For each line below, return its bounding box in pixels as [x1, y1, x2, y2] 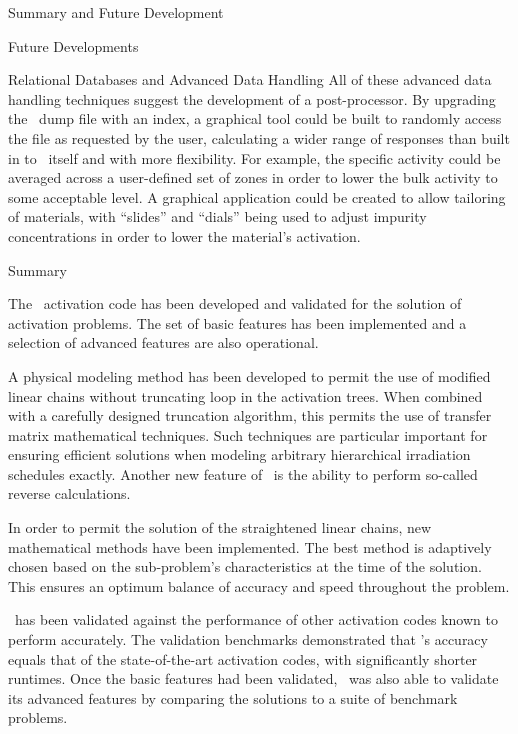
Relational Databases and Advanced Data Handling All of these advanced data [8, 69, 492, 90]
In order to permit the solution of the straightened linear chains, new [8, 517, 432, 538]
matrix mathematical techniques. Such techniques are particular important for [8, 424, 488, 445]
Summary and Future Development [8, 2, 224, 22]
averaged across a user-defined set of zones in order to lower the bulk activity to [8, 167, 498, 188]
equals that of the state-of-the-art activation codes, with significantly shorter [8, 648, 478, 669]
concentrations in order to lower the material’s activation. [8, 225, 361, 246]
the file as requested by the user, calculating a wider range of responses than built [8, 127, 510, 148]
